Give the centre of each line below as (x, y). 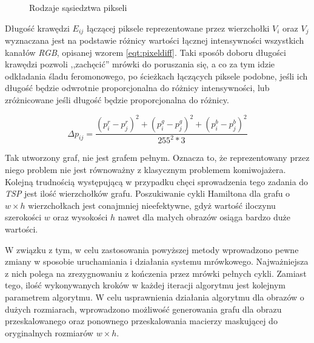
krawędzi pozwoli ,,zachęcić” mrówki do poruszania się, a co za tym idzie (140, 64)
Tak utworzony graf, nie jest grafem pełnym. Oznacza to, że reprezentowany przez (157, 158)
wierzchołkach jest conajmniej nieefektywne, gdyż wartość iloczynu (152, 205)
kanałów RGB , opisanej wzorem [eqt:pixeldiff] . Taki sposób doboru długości (145, 52)
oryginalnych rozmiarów (49, 332)
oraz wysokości (80, 217)
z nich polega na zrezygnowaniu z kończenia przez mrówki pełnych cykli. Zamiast (156, 273)
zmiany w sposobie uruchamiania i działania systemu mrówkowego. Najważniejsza (157, 261)
